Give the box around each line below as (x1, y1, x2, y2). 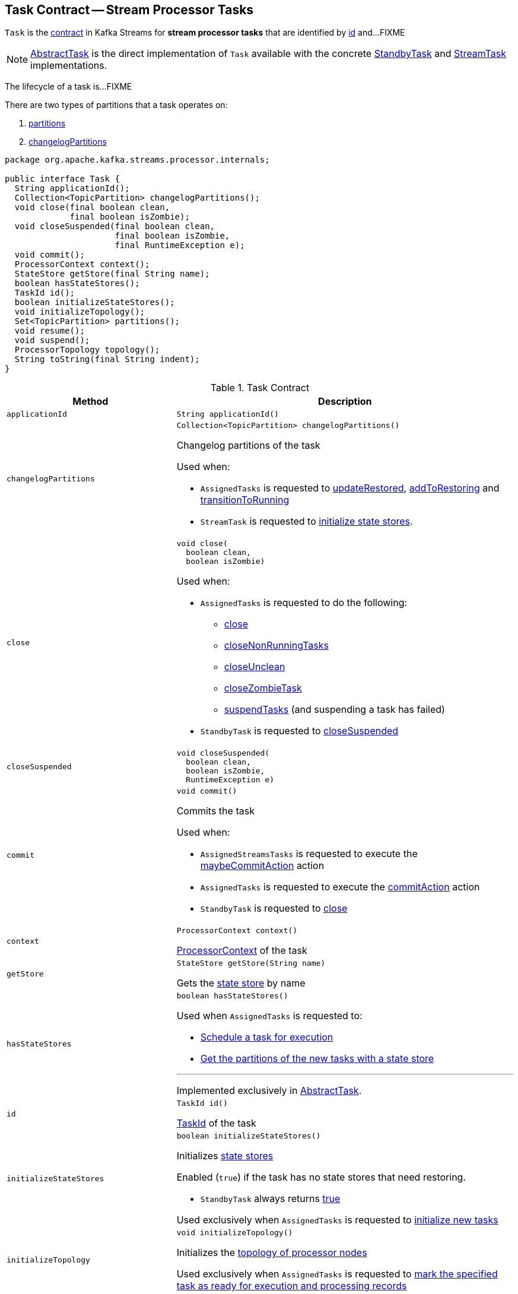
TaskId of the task (176, 1117, 256, 1130)
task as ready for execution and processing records (176, 1280, 407, 1292)
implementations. (30, 59, 107, 72)
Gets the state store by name (176, 977, 306, 989)
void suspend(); (14, 335, 90, 345)
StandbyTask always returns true (200, 1192, 341, 1205)
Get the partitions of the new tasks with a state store (200, 1052, 434, 1065)
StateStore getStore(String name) (176, 959, 326, 968)
